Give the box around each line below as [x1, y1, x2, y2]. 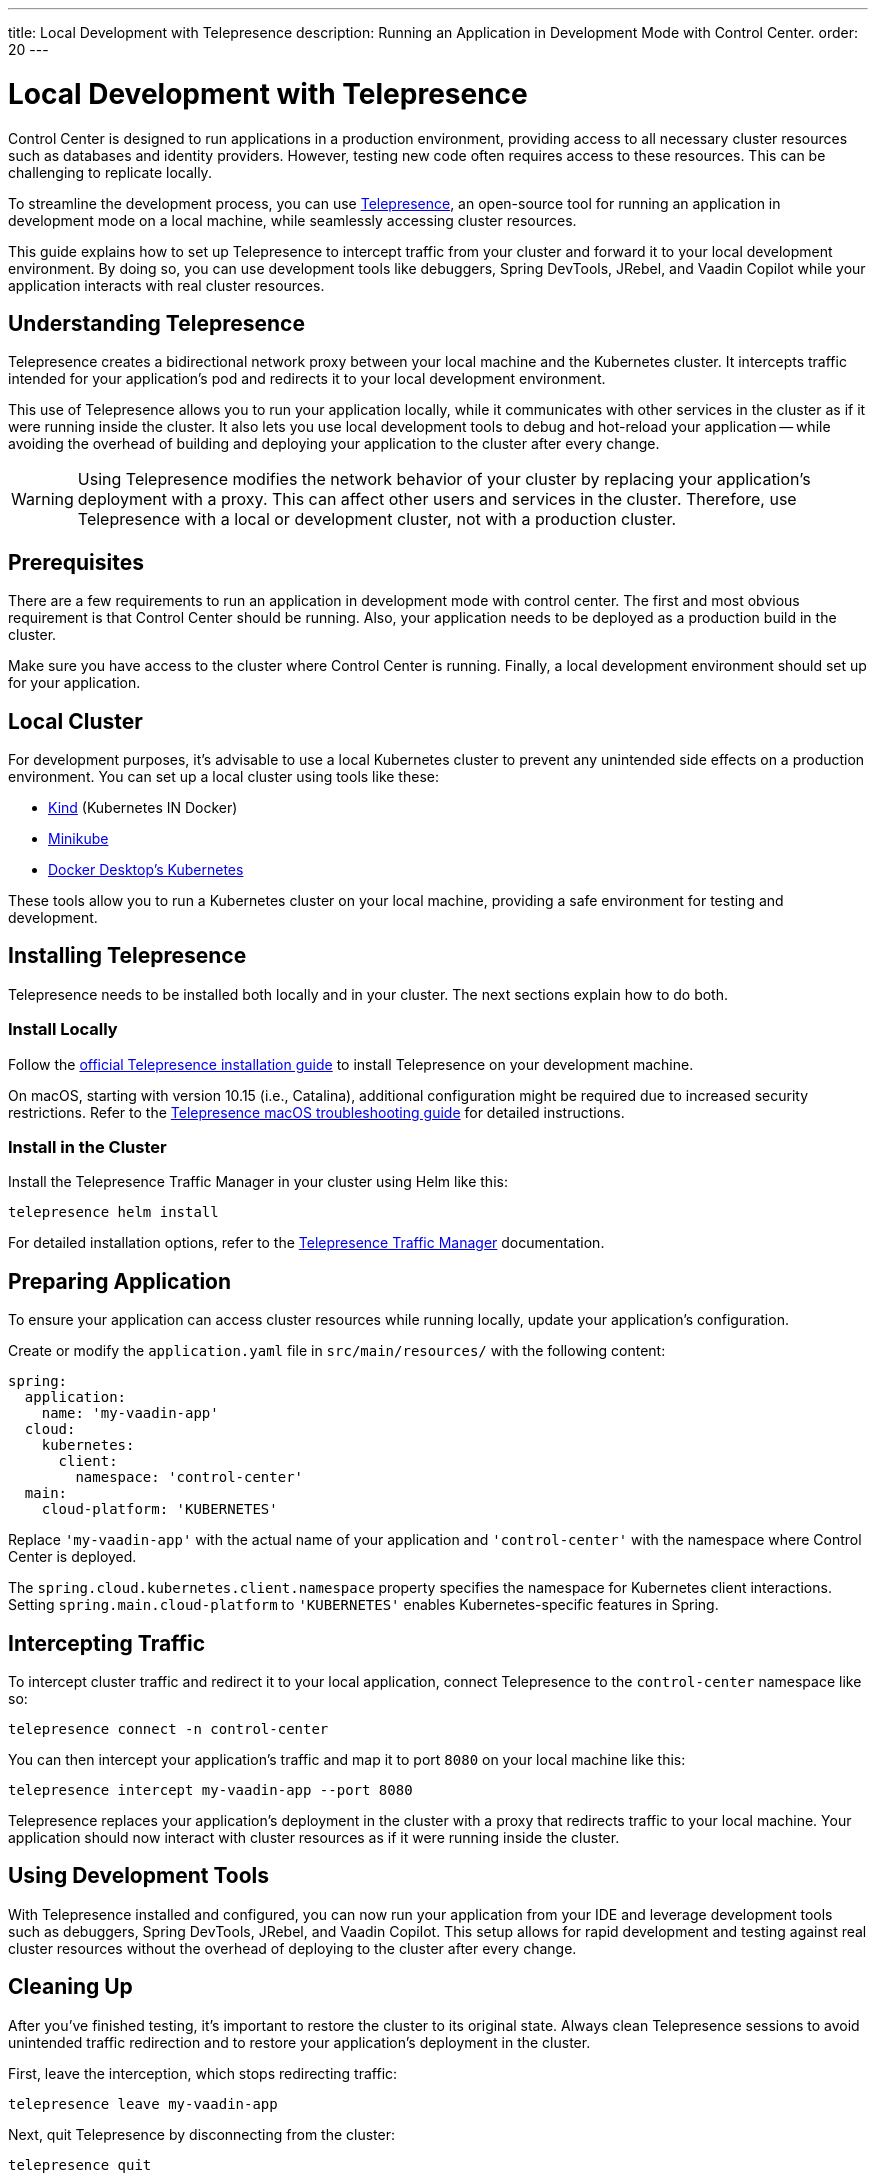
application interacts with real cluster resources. [8, 276, 325, 294]
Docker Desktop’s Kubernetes [48, 861, 244, 879]
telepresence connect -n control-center [8, 1721, 329, 1738]
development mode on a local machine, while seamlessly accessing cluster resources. [8, 211, 577, 229]
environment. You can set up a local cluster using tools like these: [8, 768, 439, 786]
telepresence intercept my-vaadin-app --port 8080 [8, 1782, 413, 1799]
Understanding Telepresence [8, 310, 305, 336]
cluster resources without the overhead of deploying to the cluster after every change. [8, 1939, 577, 1957]
